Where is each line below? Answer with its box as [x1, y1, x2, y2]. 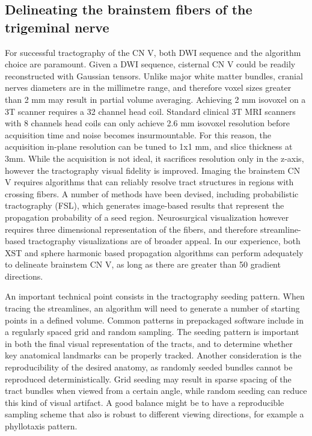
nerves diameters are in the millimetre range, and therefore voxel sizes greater [5, 81, 292, 94]
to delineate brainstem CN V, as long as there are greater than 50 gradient [5, 258, 281, 271]
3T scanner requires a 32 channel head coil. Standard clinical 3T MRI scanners [5, 105, 296, 117]
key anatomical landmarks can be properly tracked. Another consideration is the [5, 349, 302, 361]
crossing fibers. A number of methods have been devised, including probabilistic [5, 187, 299, 200]
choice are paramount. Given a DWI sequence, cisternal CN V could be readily [5, 58, 296, 70]
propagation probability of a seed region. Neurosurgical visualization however [5, 210, 289, 223]
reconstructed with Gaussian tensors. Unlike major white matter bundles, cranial [5, 69, 303, 82]
